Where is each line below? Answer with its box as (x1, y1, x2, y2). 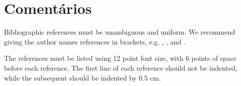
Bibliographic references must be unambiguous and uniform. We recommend (4, 27, 236, 37)
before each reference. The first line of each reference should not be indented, (4, 62, 238, 73)
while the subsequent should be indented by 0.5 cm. (4, 72, 161, 83)
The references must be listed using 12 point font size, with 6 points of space (4, 53, 237, 63)
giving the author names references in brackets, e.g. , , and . (4, 36, 186, 46)
